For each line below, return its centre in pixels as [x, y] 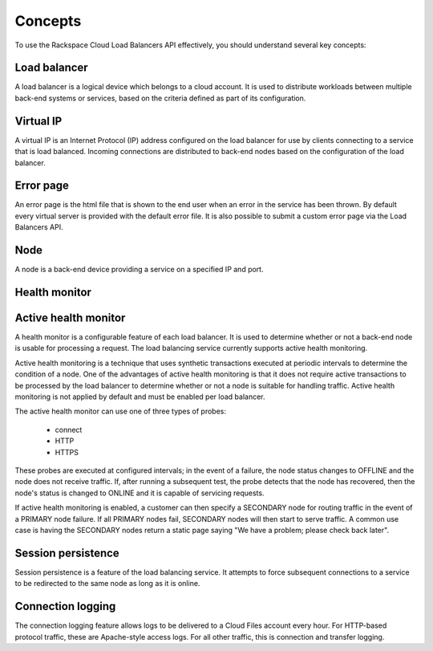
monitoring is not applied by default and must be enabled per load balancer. [140, 397]
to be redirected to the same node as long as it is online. [107, 584]
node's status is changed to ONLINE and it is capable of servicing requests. [140, 493]
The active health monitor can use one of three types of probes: [121, 411]
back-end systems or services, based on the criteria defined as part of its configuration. [160, 98]
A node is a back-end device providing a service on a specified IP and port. [139, 270]
